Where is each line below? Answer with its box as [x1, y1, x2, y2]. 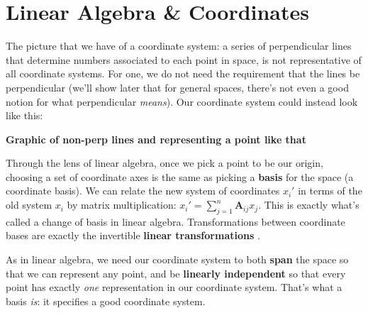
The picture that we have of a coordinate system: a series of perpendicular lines [6, 38, 352, 53]
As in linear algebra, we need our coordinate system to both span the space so [6, 252, 349, 267]
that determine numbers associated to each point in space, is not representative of [6, 52, 362, 67]
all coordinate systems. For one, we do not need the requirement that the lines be [6, 66, 360, 81]
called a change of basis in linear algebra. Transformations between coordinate [6, 214, 345, 229]
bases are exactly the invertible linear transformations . [6, 228, 260, 243]
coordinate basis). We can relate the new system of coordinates [6, 183, 280, 198]
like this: [6, 108, 43, 123]
